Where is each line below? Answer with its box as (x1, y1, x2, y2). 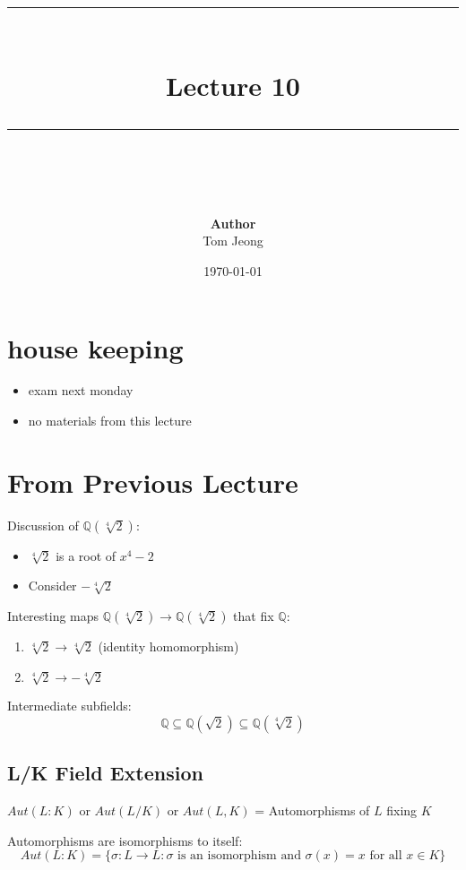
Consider (28, 576, 77, 595)
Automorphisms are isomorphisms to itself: (7, 831, 243, 849)
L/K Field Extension (7, 759, 203, 787)
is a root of (56, 546, 116, 564)
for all (369, 849, 402, 863)
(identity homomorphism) (98, 636, 239, 655)
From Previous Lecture (7, 463, 298, 500)
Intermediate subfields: (7, 696, 132, 715)
